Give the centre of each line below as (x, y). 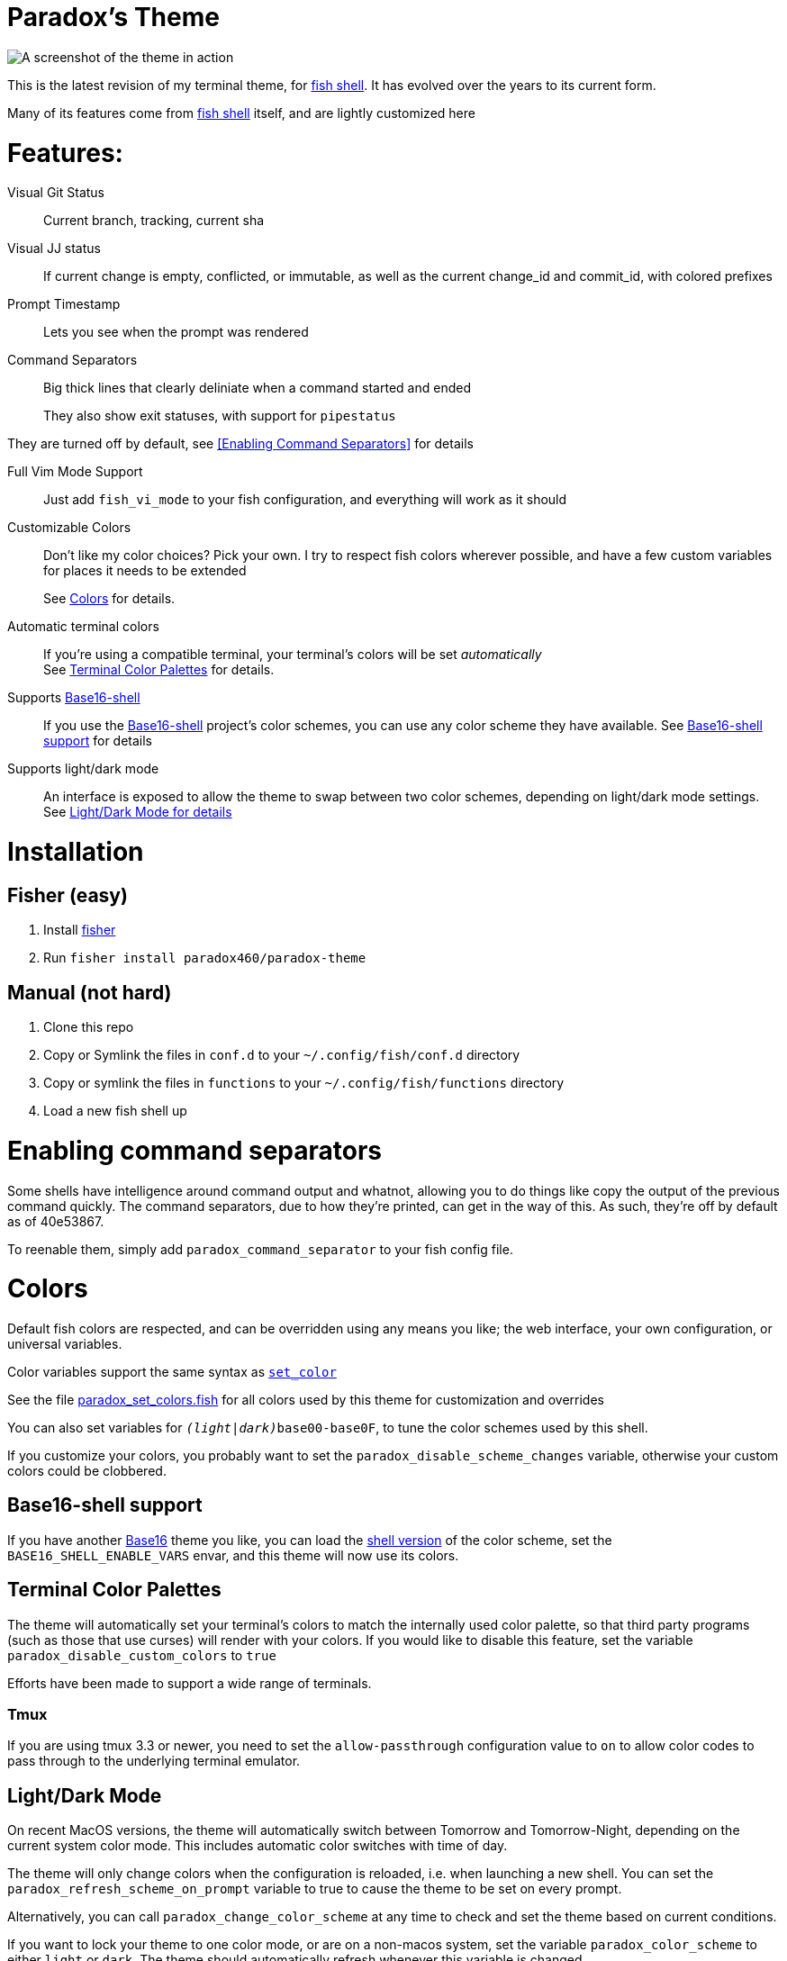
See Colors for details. (109, 599)
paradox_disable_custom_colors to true (142, 1655)
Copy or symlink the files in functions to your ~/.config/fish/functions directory (304, 1083)
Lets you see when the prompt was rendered (176, 332)
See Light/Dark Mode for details (138, 812)
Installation (76, 852)
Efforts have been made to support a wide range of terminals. (190, 1683)
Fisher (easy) (68, 895)
